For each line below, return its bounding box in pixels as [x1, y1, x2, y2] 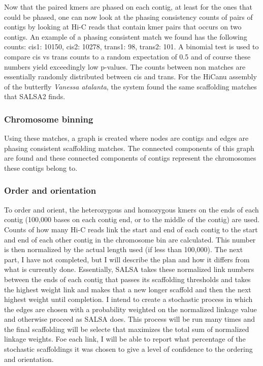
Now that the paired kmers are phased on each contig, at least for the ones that [4, 2, 252, 12]
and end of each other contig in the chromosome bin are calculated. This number [4, 234, 256, 245]
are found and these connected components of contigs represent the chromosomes [4, 152, 256, 163]
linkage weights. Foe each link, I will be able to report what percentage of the [4, 333, 246, 344]
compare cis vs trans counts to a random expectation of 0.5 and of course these [4, 51, 251, 62]
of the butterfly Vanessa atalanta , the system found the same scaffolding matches [4, 81, 257, 91]
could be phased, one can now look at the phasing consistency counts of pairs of [4, 11, 253, 22]
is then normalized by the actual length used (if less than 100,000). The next [4, 244, 243, 255]
